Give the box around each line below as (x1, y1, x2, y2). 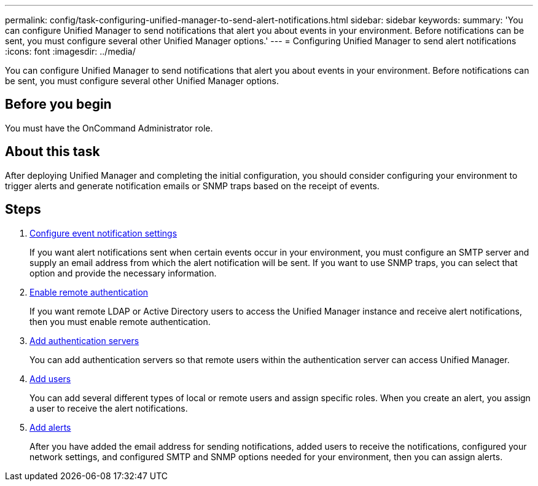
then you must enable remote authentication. (29, 316, 211, 327)
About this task (5, 144, 100, 160)
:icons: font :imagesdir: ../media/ (5, 46, 136, 57)
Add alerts (29, 421, 71, 433)
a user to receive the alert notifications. (29, 402, 188, 413)
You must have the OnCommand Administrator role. (5, 122, 213, 133)
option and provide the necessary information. (29, 267, 217, 278)
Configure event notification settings (29, 227, 177, 238)
